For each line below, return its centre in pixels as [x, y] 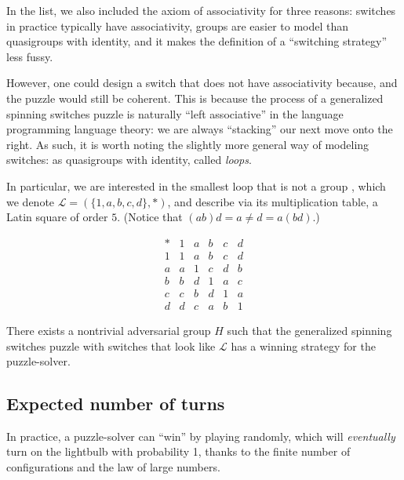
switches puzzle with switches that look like [111, 345]
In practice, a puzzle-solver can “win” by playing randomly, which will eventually [201, 436]
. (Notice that [150, 217]
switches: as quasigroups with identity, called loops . [129, 160]
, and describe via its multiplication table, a [273, 201]
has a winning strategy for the [303, 345]
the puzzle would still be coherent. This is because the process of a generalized [195, 98]
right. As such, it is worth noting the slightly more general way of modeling [188, 144]
